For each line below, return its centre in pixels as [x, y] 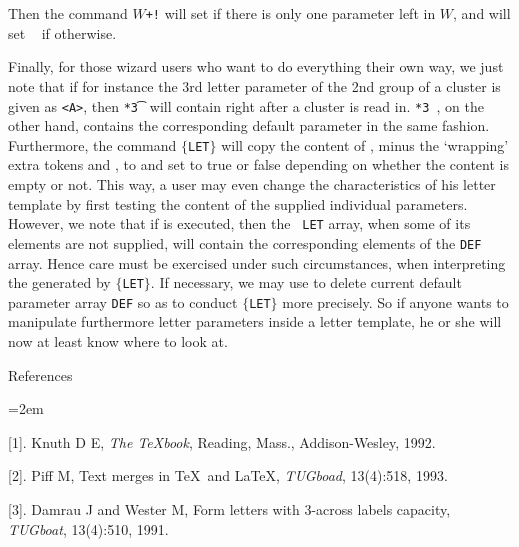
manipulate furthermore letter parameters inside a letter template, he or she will [255, 321]
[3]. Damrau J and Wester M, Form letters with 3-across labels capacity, [229, 508]
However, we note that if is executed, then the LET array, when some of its [239, 223]
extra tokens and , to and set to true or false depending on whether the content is [258, 164]
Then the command [68, 13]
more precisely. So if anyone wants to [395, 301]
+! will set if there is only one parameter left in [290, 13]
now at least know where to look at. [118, 341]
